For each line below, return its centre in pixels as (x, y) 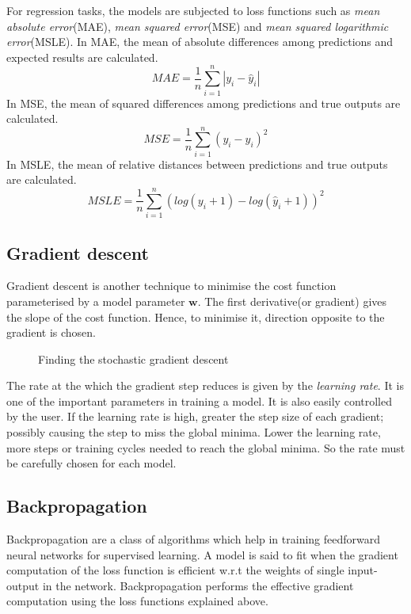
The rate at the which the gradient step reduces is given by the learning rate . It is (205, 385)
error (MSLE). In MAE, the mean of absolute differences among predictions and (200, 42)
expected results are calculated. (82, 57)
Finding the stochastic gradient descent (133, 358)
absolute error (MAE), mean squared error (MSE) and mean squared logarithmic (198, 26)
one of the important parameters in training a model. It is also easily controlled (200, 400)
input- (363, 570)
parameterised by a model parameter (96, 301)
